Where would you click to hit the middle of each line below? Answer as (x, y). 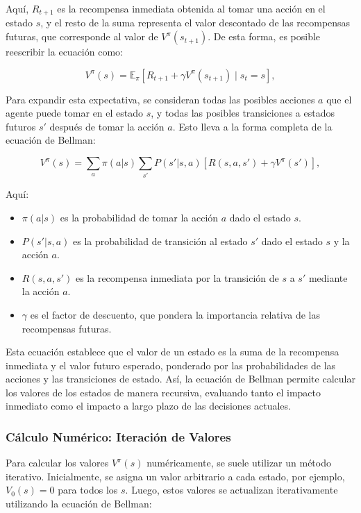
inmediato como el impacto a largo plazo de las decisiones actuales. (148, 406)
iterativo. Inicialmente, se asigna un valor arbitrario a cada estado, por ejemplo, (175, 476)
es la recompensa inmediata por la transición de (177, 277)
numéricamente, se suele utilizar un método (239, 463)
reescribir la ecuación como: (64, 52)
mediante (328, 277)
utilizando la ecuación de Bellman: (79, 504)
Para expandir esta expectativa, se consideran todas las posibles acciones (160, 99)
